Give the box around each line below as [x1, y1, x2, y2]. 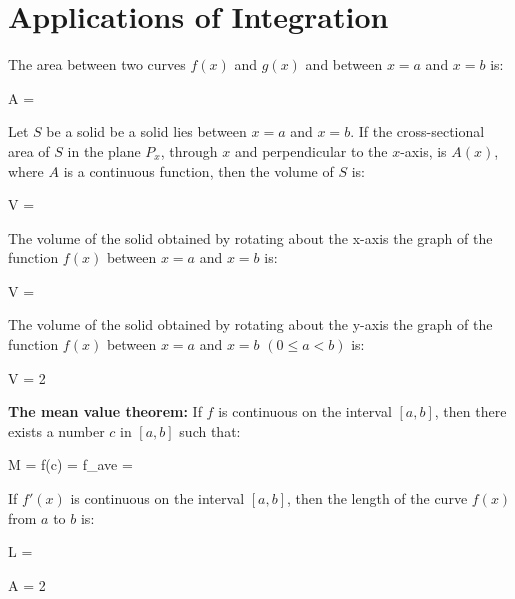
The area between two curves [8, 54, 186, 75]
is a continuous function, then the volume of [63, 160, 334, 181]
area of [8, 140, 50, 161]
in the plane [67, 140, 141, 161]
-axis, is [400, 140, 447, 161]
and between [305, 54, 383, 75]
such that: [179, 420, 241, 441]
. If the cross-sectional [350, 121, 485, 142]
